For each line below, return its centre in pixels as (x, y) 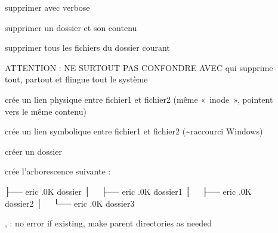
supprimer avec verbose (47, 7)
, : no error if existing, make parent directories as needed (108, 223)
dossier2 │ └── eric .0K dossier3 (70, 203)
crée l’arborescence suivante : (58, 171)
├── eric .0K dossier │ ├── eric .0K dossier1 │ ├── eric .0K (128, 191)
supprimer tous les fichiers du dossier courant (87, 47)
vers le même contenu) (46, 111)
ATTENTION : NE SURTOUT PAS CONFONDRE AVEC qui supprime (139, 67)
